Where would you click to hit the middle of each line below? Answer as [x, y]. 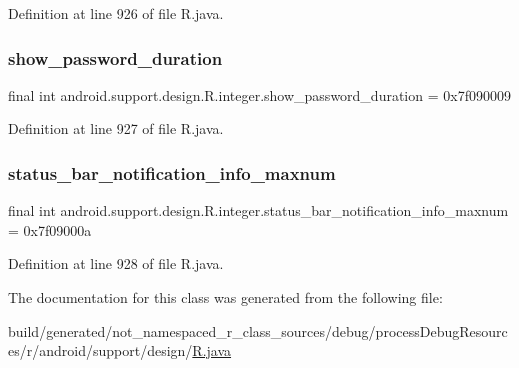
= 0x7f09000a [50, 229]
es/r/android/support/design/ [100, 350]
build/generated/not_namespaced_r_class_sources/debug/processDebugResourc [258, 330]
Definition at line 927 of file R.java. [116, 128]
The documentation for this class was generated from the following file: [225, 297]
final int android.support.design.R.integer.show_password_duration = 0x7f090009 [259, 94]
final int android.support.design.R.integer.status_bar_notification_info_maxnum [258, 210]
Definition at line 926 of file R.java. [116, 13]
